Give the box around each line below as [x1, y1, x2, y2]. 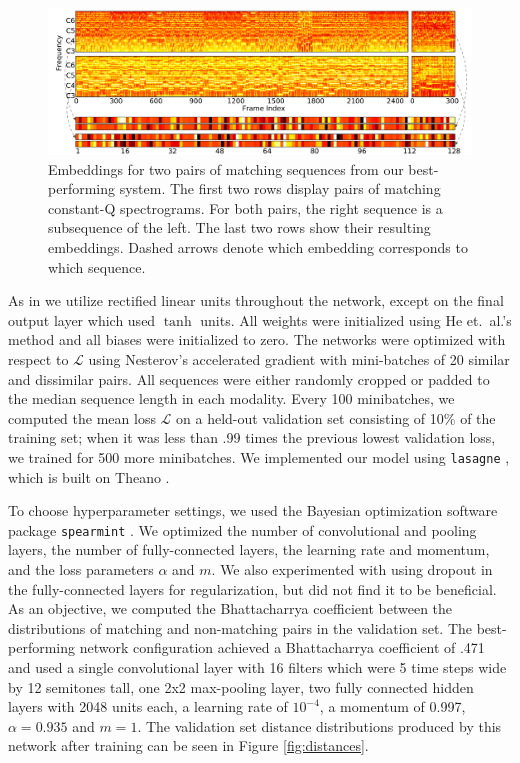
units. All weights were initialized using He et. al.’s [200, 309, 512, 330]
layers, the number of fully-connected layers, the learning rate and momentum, [8, 539, 490, 560]
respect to [8, 348, 69, 369]
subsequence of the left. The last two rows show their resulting [48, 217, 431, 238]
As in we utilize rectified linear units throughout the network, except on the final [8, 290, 504, 311]
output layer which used [8, 309, 156, 330]
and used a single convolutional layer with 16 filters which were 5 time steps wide [8, 656, 507, 677]
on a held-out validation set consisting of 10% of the [176, 407, 496, 428]
